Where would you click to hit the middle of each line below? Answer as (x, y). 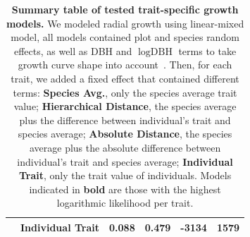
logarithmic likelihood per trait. (125, 203)
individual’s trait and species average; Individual (125, 161)
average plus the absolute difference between (125, 147)
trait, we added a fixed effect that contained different (125, 78)
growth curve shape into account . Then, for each (125, 65)
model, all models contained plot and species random (125, 37)
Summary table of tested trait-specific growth (125, 9)
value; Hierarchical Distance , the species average (125, 106)
